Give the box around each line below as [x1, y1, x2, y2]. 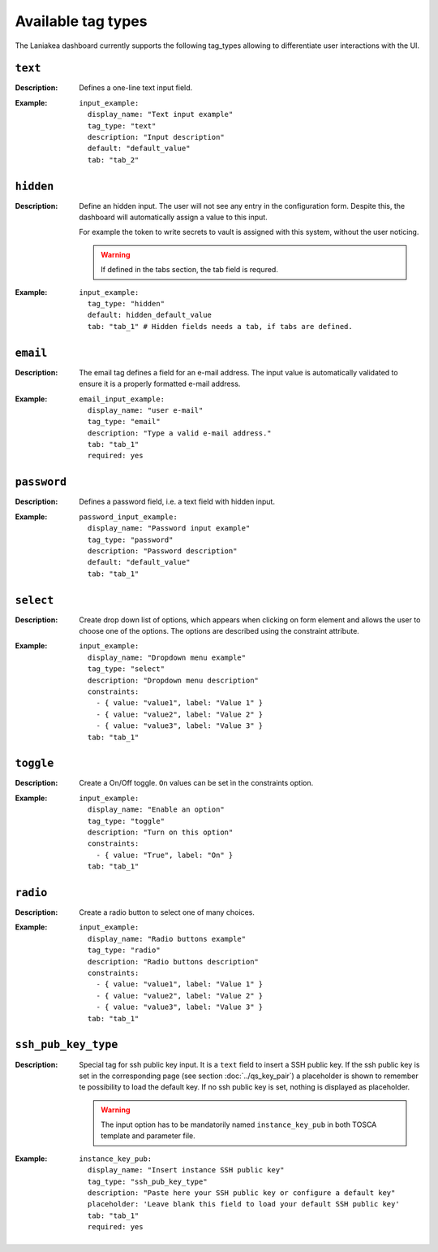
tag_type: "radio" [87, 946, 161, 955]
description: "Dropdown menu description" [87, 675, 260, 685]
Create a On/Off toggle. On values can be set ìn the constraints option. [79, 778, 314, 788]
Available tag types [15, 12, 148, 30]
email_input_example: [79, 394, 165, 404]
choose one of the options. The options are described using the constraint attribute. [79, 626, 360, 636]
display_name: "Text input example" [87, 110, 234, 119]
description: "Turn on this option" [87, 828, 234, 837]
